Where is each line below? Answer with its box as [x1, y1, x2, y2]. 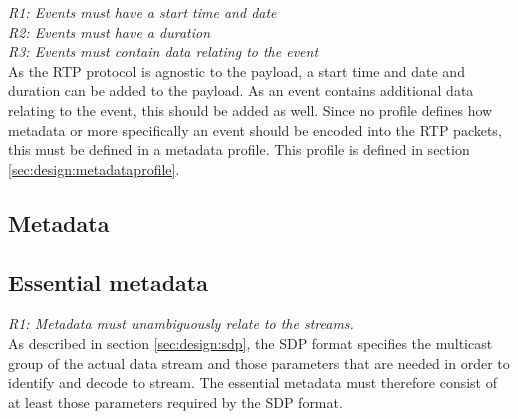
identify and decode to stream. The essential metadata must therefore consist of [8, 372, 497, 393]
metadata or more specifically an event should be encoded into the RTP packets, [8, 119, 502, 140]
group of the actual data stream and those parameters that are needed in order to [8, 352, 510, 373]
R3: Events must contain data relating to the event [8, 41, 319, 62]
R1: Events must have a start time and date [8, 2, 277, 22]
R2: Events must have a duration [8, 21, 211, 42]
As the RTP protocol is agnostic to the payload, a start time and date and [8, 60, 465, 81]
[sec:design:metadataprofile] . [8, 158, 180, 179]
